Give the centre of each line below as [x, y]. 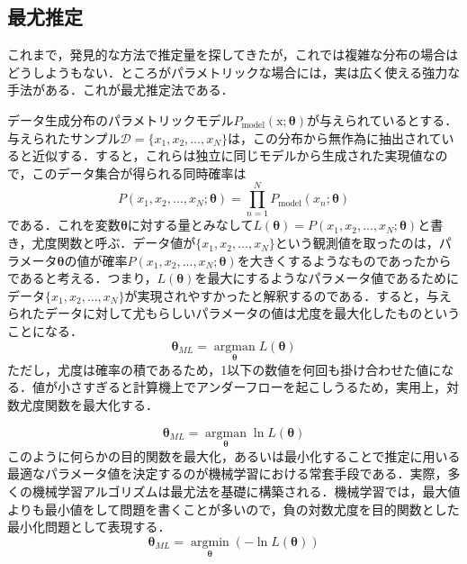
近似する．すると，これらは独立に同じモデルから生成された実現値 [227, 155]
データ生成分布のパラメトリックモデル [121, 119]
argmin [210, 542]
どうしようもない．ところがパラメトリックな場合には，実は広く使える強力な [234, 72]
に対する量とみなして [190, 225]
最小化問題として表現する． [89, 527]
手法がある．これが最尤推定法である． [121, 90]
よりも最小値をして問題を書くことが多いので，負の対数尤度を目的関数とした [233, 509]
